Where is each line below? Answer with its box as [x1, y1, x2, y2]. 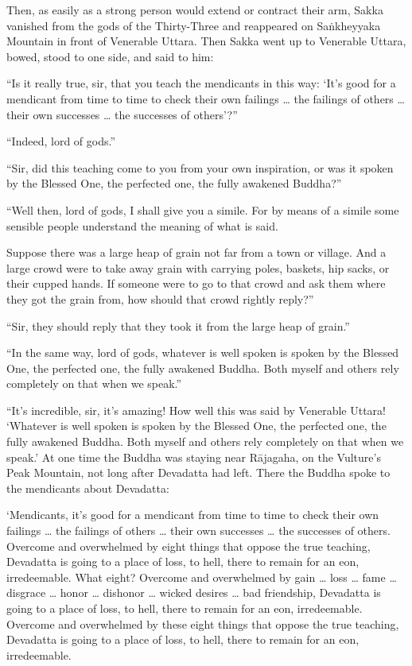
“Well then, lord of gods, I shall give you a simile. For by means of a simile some [6, 201, 399, 218]
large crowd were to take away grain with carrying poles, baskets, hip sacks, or [6, 259, 390, 276]
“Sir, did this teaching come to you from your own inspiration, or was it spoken [6, 159, 394, 176]
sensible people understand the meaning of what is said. [6, 217, 278, 234]
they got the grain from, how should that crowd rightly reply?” [6, 290, 314, 307]
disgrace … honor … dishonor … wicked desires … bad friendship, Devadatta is [6, 584, 381, 601]
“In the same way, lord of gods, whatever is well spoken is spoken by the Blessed [6, 344, 399, 361]
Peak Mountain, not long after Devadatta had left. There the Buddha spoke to [6, 464, 391, 481]
